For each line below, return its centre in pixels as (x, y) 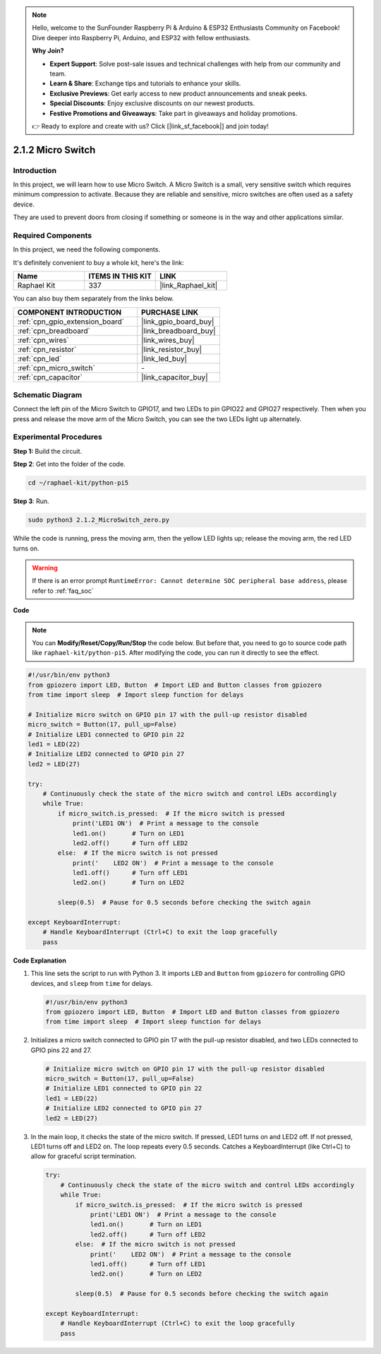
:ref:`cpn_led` (40, 358)
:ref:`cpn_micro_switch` (56, 367)
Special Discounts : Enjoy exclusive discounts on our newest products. (152, 103)
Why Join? (48, 51)
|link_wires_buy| (168, 340)
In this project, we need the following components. (86, 249)
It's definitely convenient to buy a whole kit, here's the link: (98, 262)
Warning (45, 567)
